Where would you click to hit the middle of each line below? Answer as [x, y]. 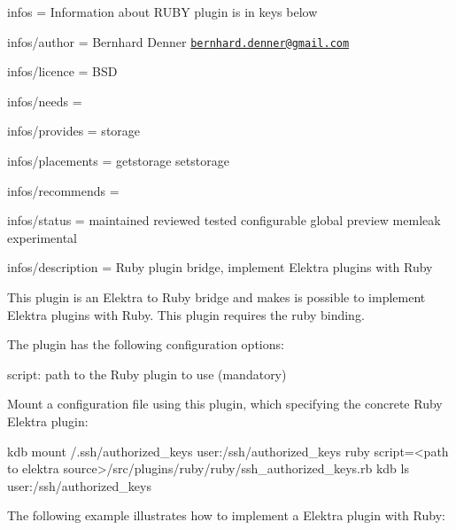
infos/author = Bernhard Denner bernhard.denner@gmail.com [178, 41]
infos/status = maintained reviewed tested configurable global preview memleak [224, 220]
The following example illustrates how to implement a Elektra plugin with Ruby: [226, 515]
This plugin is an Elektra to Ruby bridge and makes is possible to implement [216, 297]
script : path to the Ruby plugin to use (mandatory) [147, 374]
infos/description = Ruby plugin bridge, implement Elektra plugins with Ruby [220, 267]
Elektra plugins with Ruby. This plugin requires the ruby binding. [186, 314]
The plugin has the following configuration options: [146, 344]
